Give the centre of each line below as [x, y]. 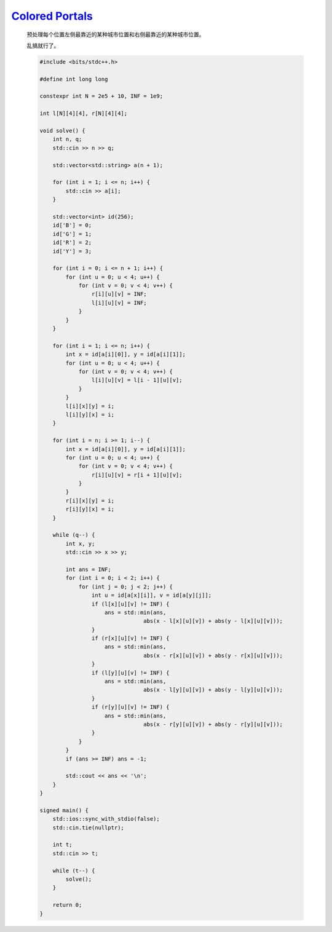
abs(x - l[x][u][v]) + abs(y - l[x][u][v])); [213, 621]
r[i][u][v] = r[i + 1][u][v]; [137, 475]
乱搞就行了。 [43, 45]
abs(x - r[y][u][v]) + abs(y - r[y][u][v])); [213, 725]
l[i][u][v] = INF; [119, 302]
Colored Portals [52, 16]
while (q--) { [74, 535]
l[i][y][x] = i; [90, 414]
